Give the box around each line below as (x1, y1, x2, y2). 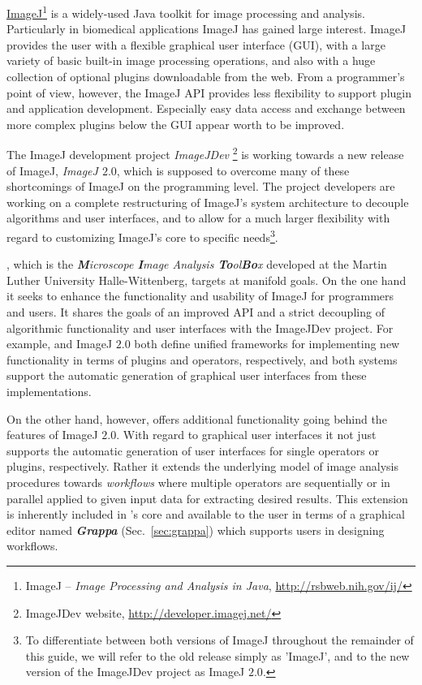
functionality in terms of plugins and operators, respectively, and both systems (6, 351, 398, 368)
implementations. (6, 383, 92, 400)
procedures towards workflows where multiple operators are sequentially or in (6, 474, 390, 490)
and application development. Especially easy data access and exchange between (6, 100, 406, 117)
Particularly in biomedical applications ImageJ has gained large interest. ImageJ (6, 20, 407, 37)
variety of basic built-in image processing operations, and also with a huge (6, 52, 376, 69)
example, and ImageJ (6, 335, 113, 352)
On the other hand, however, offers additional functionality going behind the (6, 410, 387, 427)
